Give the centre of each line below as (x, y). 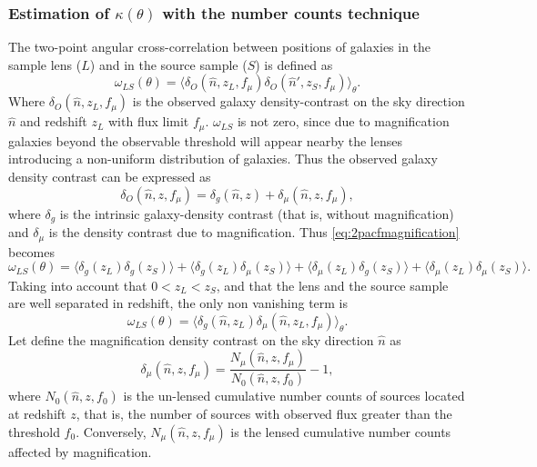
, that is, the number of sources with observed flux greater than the (264, 414)
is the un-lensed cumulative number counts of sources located (294, 396)
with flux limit (149, 121)
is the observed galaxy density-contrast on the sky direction (299, 101)
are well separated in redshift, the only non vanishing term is (178, 303)
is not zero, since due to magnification (343, 121)
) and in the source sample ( (168, 64)
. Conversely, (111, 431)
